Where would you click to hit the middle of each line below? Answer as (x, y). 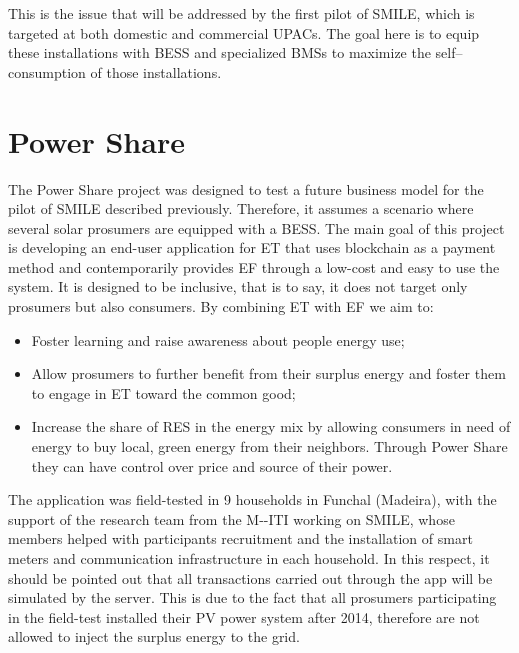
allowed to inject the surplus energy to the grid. (154, 636)
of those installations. (156, 71)
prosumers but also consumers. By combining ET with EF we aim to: (221, 306)
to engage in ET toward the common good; (163, 392)
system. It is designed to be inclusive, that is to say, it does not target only (238, 286)
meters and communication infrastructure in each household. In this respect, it (249, 558)
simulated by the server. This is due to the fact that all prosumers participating (252, 597)
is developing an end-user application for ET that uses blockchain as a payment (252, 247)
